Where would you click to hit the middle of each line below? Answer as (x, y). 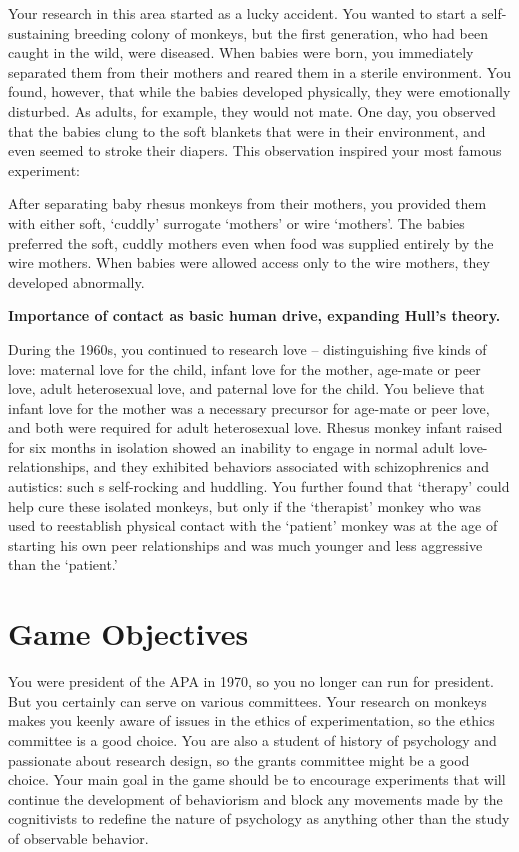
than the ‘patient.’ (63, 564)
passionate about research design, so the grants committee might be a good (239, 759)
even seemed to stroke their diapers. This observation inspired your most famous (255, 150)
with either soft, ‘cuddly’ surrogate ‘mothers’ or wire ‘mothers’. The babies (236, 222)
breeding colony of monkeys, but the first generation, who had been (281, 32)
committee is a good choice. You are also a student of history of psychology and (252, 739)
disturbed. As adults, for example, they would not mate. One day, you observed (252, 110)
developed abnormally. (76, 281)
